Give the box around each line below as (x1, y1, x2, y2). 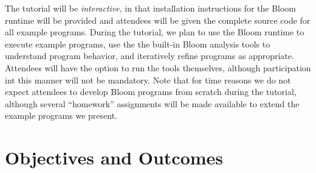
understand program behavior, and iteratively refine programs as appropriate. (5, 49, 294, 62)
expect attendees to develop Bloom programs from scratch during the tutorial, (5, 85, 297, 98)
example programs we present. (5, 109, 117, 122)
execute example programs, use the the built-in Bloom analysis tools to (5, 37, 270, 50)
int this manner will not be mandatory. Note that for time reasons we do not (5, 73, 291, 86)
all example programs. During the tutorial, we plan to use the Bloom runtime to (5, 26, 304, 38)
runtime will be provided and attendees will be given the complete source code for (5, 13, 311, 26)
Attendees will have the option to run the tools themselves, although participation (5, 61, 311, 74)
